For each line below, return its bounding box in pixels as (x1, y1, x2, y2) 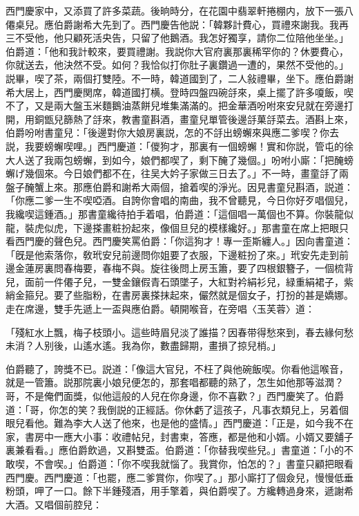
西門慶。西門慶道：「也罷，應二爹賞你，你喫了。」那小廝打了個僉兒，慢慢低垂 (6, 470, 353, 484)
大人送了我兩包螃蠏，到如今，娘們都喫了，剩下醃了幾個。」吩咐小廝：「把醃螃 (6, 152, 353, 167)
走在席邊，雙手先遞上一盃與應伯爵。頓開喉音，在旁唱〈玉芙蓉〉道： (6, 302, 315, 316)
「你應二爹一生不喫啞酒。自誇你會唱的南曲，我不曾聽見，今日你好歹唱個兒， (6, 193, 353, 208)
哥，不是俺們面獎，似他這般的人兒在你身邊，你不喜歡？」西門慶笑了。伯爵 (6, 389, 344, 403)
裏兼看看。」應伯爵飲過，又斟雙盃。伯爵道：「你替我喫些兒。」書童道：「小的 (6, 443, 344, 457)
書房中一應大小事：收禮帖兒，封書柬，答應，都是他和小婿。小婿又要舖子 (24, 429, 353, 443)
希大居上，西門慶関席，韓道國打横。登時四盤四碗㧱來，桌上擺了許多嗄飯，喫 (6, 84, 353, 99)
